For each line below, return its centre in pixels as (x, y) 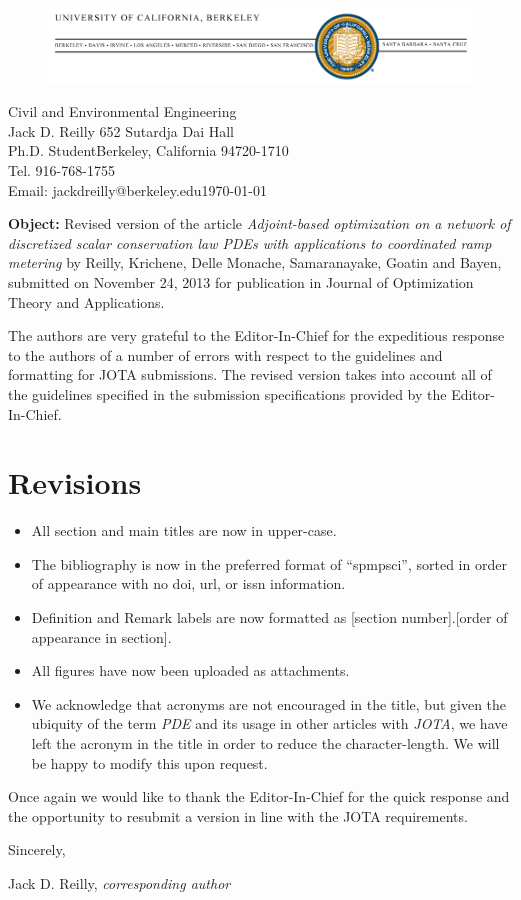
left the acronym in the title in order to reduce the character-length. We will (265, 743)
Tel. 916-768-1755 (61, 170)
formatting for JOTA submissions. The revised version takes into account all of (250, 374)
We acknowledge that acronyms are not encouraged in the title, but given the (269, 703)
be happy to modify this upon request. (149, 762)
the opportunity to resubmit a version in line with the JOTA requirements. (238, 815)
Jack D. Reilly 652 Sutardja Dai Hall (121, 130)
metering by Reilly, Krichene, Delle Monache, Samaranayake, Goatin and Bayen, (255, 262)
